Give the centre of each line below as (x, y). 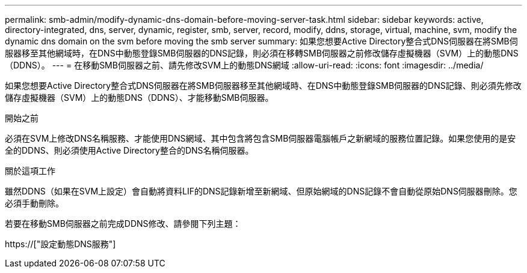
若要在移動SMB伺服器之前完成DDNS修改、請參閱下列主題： (123, 223)
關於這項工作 (30, 171)
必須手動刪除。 (34, 203)
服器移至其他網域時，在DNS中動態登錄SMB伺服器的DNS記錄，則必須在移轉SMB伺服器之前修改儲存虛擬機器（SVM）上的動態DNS (262, 53)
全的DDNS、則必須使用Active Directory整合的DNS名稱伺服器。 (129, 150)
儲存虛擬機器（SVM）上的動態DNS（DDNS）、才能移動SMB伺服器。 (139, 97)
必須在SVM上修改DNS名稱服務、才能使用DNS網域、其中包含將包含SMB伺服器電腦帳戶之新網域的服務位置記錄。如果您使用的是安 (260, 138)
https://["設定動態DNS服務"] (60, 244)
